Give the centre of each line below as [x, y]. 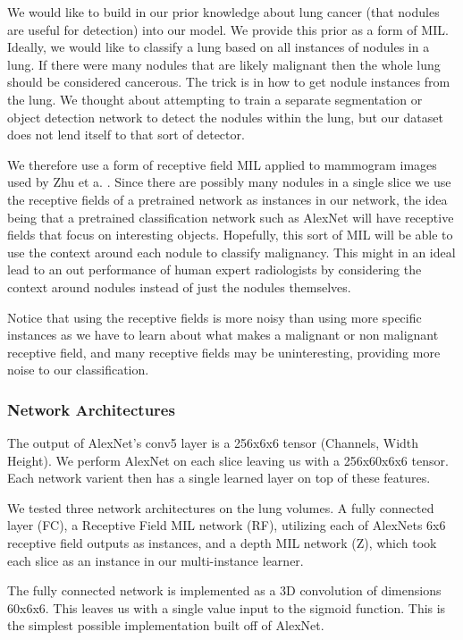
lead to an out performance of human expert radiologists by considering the [215, 269]
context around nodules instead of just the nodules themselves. [179, 286]
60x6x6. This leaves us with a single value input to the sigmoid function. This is [227, 607]
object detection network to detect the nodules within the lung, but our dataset [225, 117]
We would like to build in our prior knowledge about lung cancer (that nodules [223, 12]
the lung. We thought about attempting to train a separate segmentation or [215, 99]
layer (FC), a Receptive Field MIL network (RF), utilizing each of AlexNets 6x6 [227, 525]
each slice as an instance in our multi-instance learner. [156, 560]
